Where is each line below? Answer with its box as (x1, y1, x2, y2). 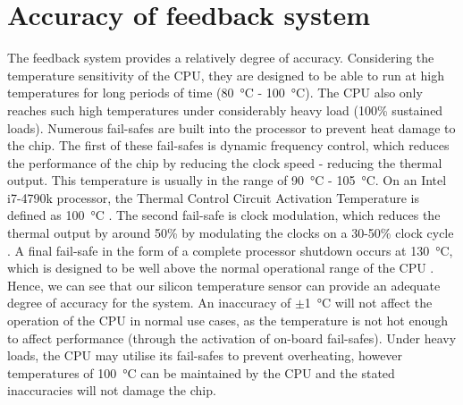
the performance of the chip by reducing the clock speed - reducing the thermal (7, 153, 442, 172)
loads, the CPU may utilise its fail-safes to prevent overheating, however (7, 346, 403, 365)
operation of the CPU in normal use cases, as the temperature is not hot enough (7, 311, 449, 330)
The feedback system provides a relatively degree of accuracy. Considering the (7, 48, 434, 67)
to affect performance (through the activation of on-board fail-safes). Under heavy (7, 328, 457, 347)
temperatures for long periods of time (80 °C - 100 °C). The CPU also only (7, 83, 423, 102)
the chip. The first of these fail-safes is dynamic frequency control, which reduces (7, 136, 450, 155)
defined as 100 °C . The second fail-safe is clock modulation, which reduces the (7, 206, 441, 224)
